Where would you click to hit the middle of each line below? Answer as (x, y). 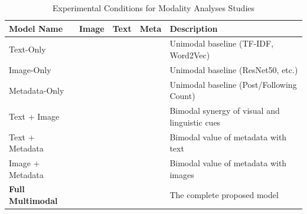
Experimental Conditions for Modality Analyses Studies (153, 8)
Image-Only (30, 69)
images (182, 174)
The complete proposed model (224, 195)
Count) (182, 96)
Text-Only (27, 49)
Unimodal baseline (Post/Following (233, 84)
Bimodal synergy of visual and (225, 111)
